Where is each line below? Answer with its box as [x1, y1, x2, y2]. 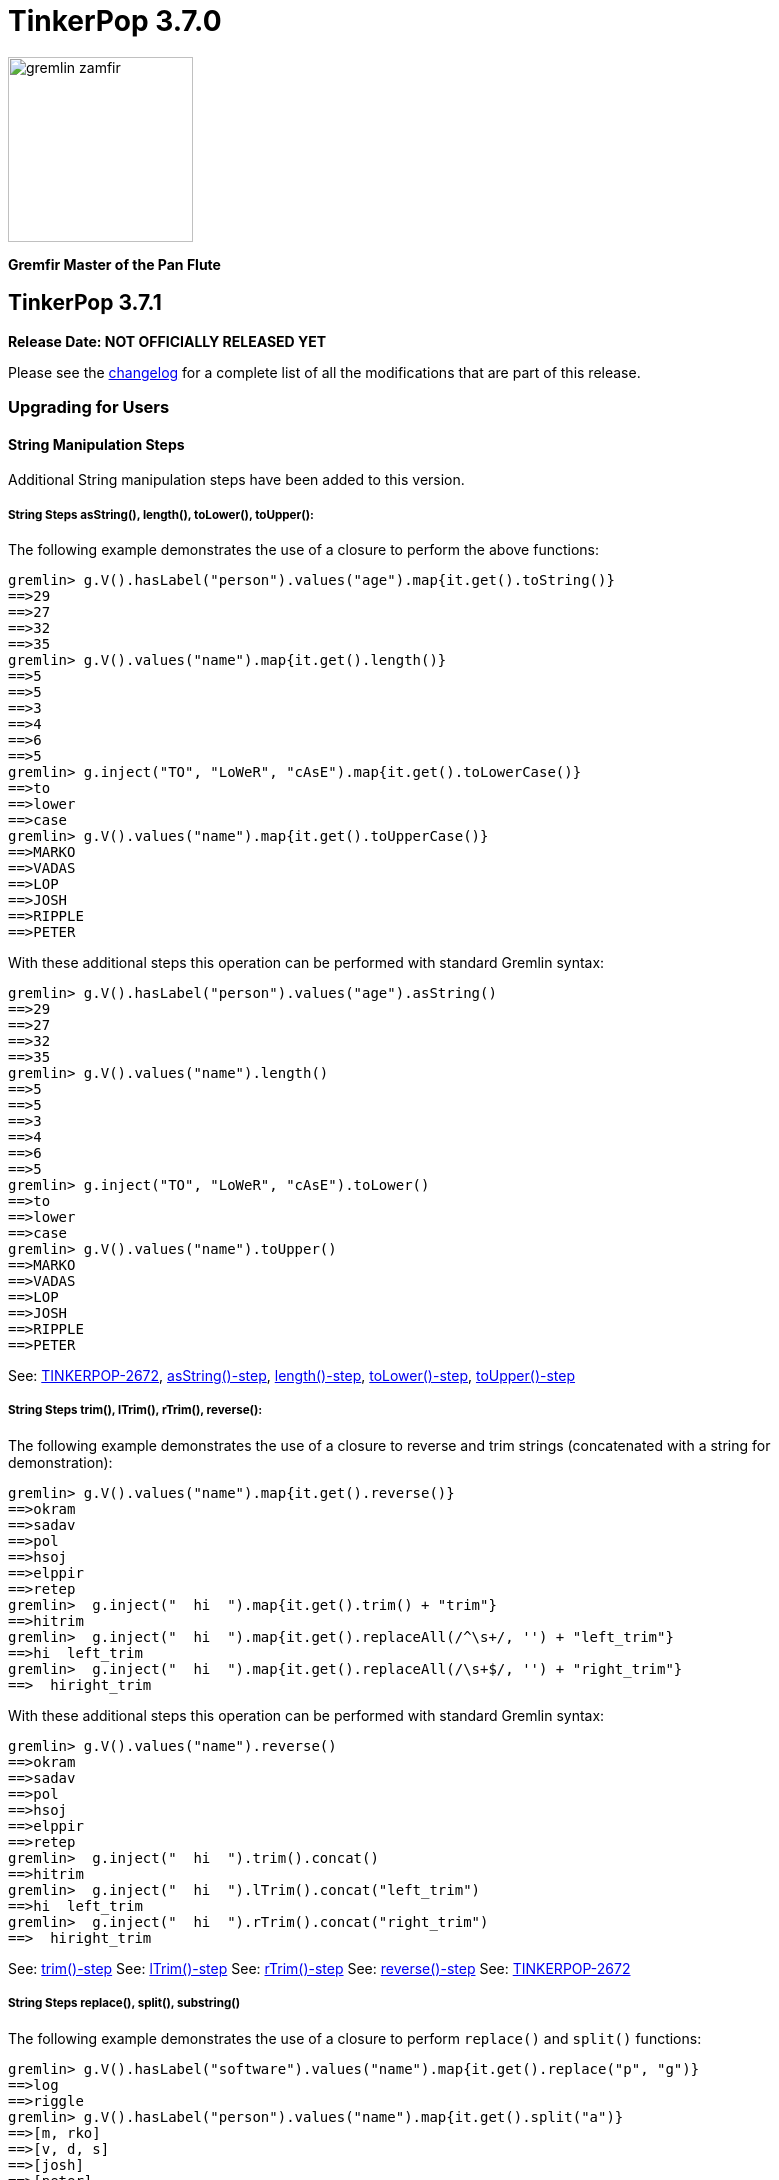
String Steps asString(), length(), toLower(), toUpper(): [8, 507, 314, 522]
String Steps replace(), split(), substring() [8, 1996, 241, 2011]
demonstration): [8, 1453, 113, 1471]
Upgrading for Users [8, 396, 170, 417]
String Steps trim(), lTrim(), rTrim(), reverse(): [8, 1403, 263, 1418]
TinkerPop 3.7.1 [8, 290, 162, 316]
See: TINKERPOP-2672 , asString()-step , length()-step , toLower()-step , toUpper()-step [8, 1366, 576, 1384]
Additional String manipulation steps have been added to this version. [8, 471, 465, 489]
